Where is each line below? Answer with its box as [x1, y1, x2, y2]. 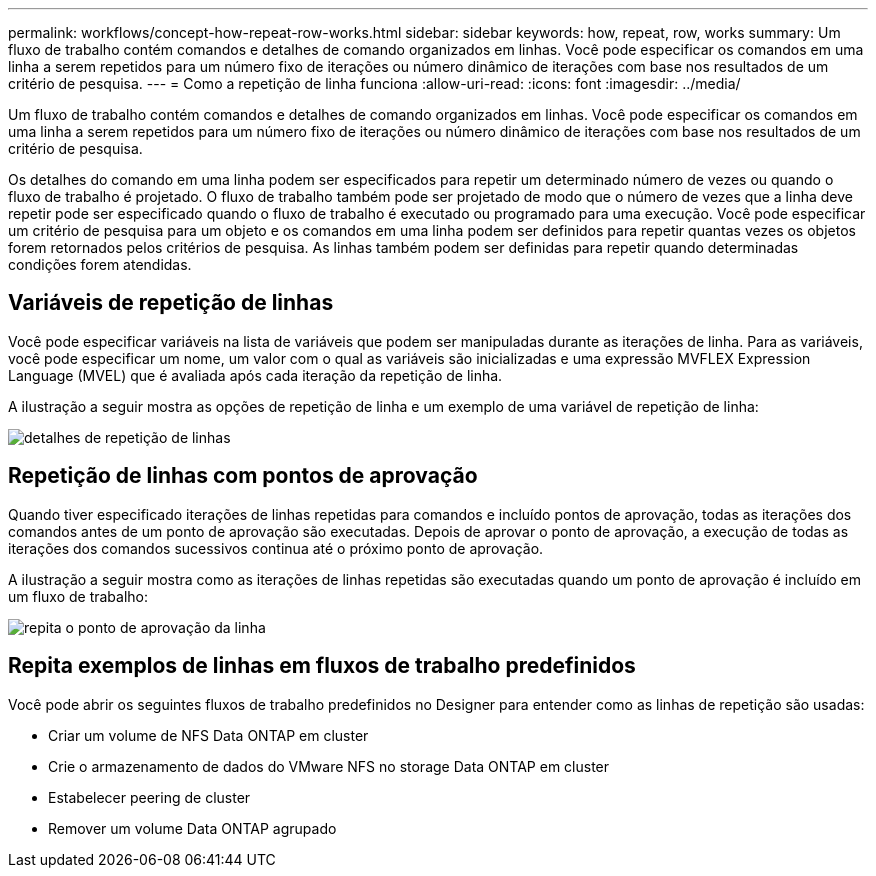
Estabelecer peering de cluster [48, 788, 251, 806]
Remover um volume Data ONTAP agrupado [48, 819, 337, 837]
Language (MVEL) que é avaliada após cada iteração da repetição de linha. [8, 366, 503, 384]
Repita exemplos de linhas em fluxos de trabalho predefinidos [8, 653, 636, 679]
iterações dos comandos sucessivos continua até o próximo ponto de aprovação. [8, 539, 544, 557]
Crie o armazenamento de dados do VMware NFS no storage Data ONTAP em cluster [48, 757, 610, 775]
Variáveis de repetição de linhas [8, 290, 334, 316]
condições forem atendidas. [8, 256, 192, 273]
